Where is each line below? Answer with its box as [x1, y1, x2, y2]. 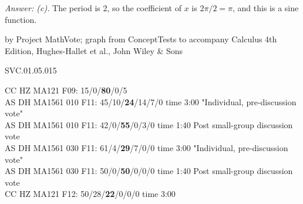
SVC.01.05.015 [5, 64, 57, 76]
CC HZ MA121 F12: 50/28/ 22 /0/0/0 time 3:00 [5, 188, 176, 200]
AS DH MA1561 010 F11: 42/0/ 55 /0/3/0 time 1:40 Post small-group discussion [5, 118, 293, 131]
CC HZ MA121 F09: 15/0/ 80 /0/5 [5, 83, 127, 96]
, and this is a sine [233, 2, 299, 14]
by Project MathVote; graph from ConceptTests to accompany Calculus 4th [5, 33, 277, 45]
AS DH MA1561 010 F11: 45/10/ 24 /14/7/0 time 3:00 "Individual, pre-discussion [5, 95, 297, 108]
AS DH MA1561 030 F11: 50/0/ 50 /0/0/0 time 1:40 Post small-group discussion [5, 165, 293, 177]
